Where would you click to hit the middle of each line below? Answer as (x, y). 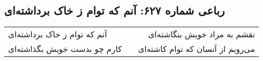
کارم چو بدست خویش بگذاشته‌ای (65, 49)
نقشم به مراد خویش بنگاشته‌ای (202, 34)
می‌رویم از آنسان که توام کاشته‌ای (197, 49)
